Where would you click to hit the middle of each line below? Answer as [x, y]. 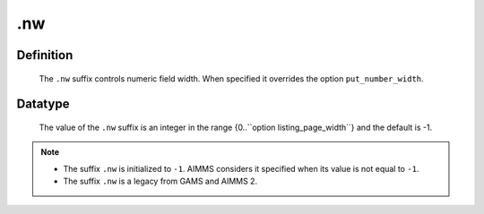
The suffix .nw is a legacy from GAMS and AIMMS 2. [160, 181]
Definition [45, 55]
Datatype [43, 104]
